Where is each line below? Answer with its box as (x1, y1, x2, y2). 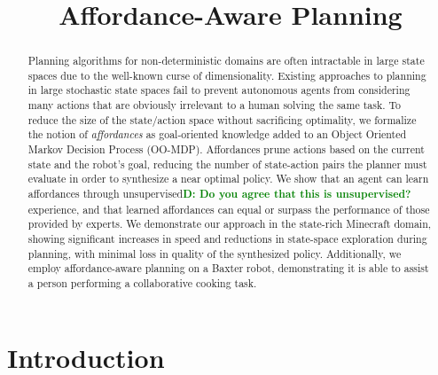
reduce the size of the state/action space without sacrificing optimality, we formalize (27, 112, 417, 127)
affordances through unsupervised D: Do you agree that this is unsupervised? (27, 186, 411, 202)
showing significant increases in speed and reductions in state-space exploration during (27, 231, 427, 246)
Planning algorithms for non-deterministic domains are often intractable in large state (27, 53, 425, 68)
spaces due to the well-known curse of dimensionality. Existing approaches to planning (27, 67, 426, 82)
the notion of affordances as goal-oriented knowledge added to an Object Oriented (27, 127, 407, 142)
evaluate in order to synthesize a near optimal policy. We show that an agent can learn (27, 171, 429, 186)
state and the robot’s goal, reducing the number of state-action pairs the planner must (27, 156, 427, 171)
